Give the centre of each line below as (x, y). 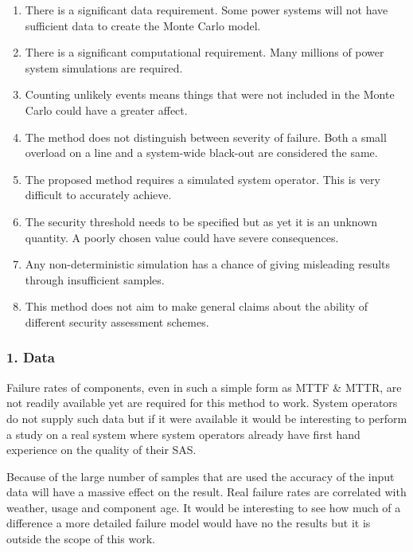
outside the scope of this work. (81, 539)
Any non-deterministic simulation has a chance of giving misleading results (208, 264)
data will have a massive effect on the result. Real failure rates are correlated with (206, 492)
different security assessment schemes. (117, 321)
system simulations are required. (104, 67)
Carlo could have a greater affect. (106, 110)
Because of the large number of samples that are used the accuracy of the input (201, 476)
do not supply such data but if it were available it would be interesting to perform (207, 418)
